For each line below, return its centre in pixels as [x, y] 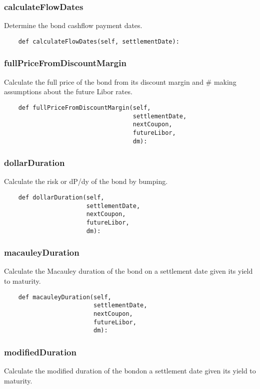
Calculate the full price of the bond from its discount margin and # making [120, 81]
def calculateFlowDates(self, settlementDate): [99, 41]
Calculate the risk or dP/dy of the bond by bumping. [86, 181]
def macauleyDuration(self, [65, 297]
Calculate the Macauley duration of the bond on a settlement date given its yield [128, 271]
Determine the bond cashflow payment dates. [73, 25]
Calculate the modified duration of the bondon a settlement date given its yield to [130, 371]
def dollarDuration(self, [61, 197]
